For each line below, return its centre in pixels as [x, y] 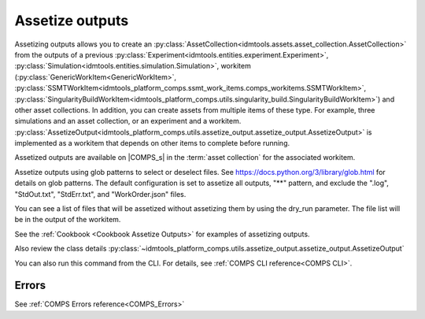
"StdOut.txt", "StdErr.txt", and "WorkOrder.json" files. [100, 194]
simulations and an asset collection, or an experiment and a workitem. [128, 121]
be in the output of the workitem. [68, 220]
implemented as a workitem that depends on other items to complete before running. [152, 143]
